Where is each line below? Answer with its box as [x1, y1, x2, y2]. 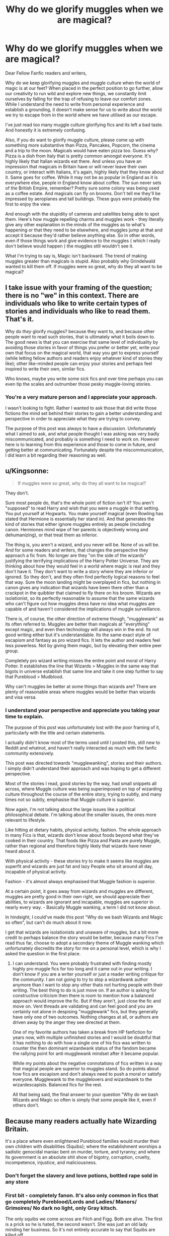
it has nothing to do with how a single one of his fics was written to [12, 1040, 151, 1046]
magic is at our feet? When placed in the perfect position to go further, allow [5, 85, 163, 91]
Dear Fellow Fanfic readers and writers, [5, 70, 87, 76]
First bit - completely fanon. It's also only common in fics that [5, 1192, 158, 1199]
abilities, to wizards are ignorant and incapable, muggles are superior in [5, 899, 153, 905]
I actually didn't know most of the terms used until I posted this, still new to [5, 739, 160, 746]
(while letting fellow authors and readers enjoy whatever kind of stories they [5, 355, 163, 361]
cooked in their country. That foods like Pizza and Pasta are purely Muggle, [5, 838, 161, 844]
